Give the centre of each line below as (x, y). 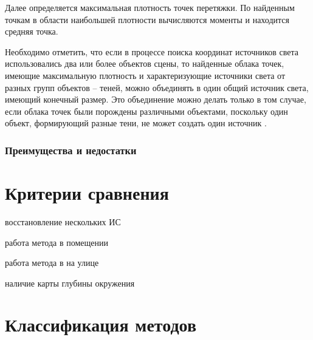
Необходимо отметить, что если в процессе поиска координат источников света (152, 51)
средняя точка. (32, 31)
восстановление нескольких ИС (63, 221)
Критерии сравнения (87, 192)
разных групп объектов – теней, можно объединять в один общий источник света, (157, 87)
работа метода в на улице (52, 263)
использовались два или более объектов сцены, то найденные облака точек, (145, 63)
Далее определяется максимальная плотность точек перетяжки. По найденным (150, 7)
